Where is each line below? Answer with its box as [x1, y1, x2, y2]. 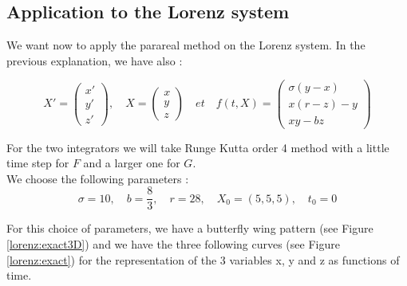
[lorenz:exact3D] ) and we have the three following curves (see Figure [6, 235, 340, 252]
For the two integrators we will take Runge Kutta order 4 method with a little [6, 139, 389, 155]
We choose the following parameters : [6, 170, 189, 186]
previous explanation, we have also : [6, 52, 183, 69]
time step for [6, 155, 69, 171]
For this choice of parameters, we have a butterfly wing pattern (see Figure [6, 220, 373, 237]
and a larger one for [83, 155, 180, 171]
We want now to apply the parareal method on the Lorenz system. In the [6, 37, 366, 53]
